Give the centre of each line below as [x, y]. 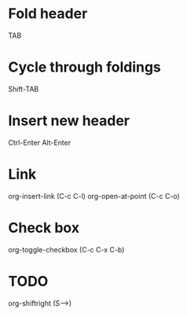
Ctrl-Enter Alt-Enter [40, 142]
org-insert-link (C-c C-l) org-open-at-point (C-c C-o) [94, 196]
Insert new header [69, 121]
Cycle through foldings [84, 67]
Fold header [48, 14]
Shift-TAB [24, 89]
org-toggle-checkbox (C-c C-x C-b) [66, 249]
